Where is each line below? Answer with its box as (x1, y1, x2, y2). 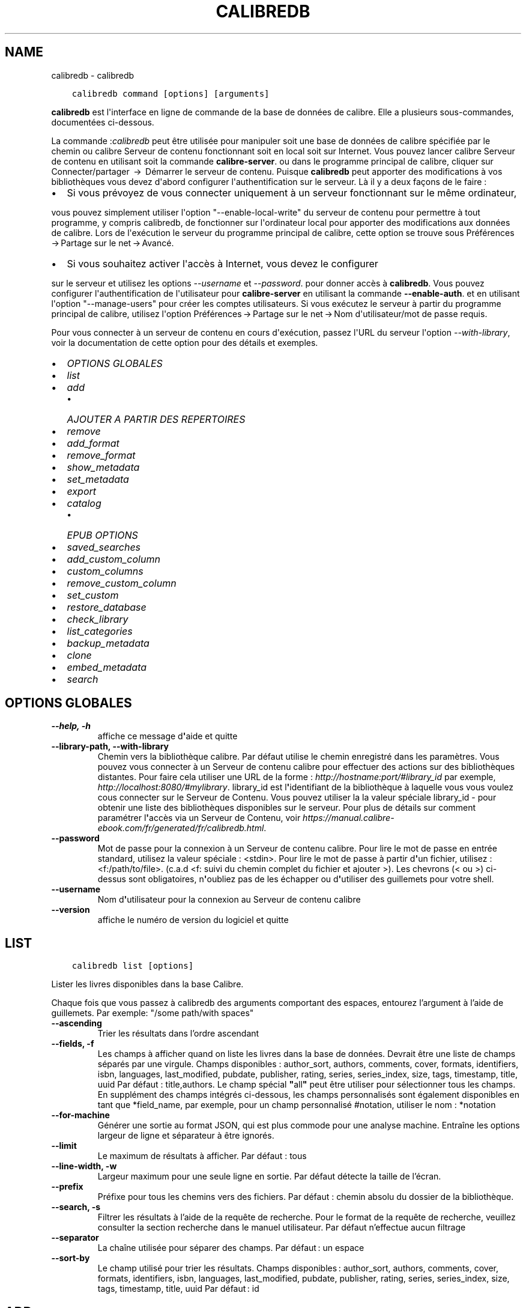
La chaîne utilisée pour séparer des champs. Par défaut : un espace (97, 1243, 364, 1253)
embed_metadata (67, 661, 147, 673)
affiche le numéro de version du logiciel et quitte (97, 915, 289, 925)
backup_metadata (67, 637, 150, 649)
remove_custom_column (67, 577, 177, 589)
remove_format (67, 449, 136, 461)
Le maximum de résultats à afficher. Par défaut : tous (97, 1151, 307, 1161)
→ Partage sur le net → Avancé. (51, 237, 174, 248)
